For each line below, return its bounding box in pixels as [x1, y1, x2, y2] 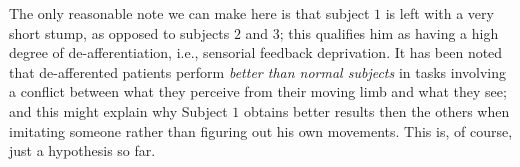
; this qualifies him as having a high [279, 22, 499, 43]
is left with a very [385, 3, 494, 23]
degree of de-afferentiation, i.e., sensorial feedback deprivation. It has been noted [9, 42, 503, 63]
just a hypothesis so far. [9, 140, 156, 161]
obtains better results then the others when [243, 100, 510, 121]
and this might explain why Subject [9, 100, 228, 121]
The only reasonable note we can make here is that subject [9, 3, 370, 23]
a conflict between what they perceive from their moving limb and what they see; [9, 81, 507, 102]
